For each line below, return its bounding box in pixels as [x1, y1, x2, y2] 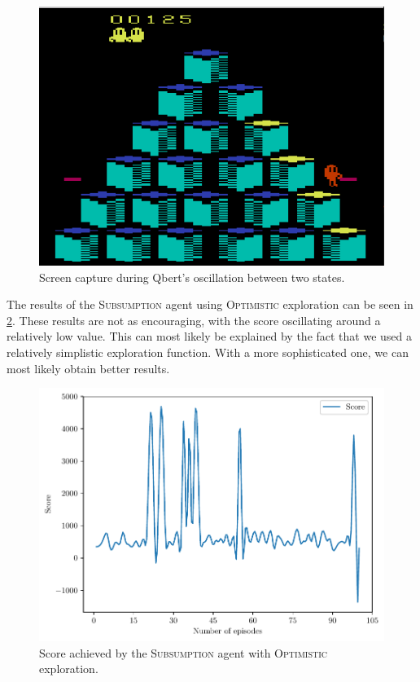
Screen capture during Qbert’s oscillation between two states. [39, 268, 345, 285]
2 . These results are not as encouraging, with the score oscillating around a [7, 311, 381, 328]
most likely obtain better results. [7, 359, 170, 376]
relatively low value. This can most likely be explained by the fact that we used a [7, 328, 413, 345]
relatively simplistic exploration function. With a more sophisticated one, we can [7, 343, 409, 360]
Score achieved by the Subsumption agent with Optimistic [39, 644, 328, 661]
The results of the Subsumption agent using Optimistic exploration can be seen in [7, 296, 413, 313]
